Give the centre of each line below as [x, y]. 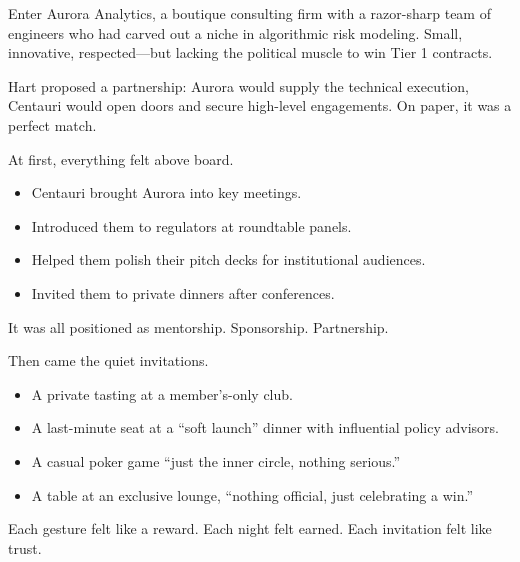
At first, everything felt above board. [121, 158]
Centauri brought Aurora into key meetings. [166, 192]
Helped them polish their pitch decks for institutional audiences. [228, 259]
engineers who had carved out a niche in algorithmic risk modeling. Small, [235, 32]
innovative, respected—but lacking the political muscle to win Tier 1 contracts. [250, 52]
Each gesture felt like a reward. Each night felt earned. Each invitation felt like [250, 528]
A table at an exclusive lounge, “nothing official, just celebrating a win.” [252, 494]
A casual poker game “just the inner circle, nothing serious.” [216, 460]
